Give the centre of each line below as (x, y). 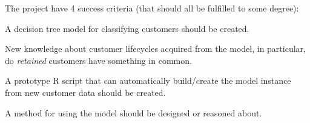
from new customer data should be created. (85, 92)
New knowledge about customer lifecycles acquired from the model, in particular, (155, 49)
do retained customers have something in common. (98, 60)
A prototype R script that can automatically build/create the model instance (148, 80)
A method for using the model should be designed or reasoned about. (134, 112)
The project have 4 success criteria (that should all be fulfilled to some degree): (152, 8)
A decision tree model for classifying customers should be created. (127, 28)
